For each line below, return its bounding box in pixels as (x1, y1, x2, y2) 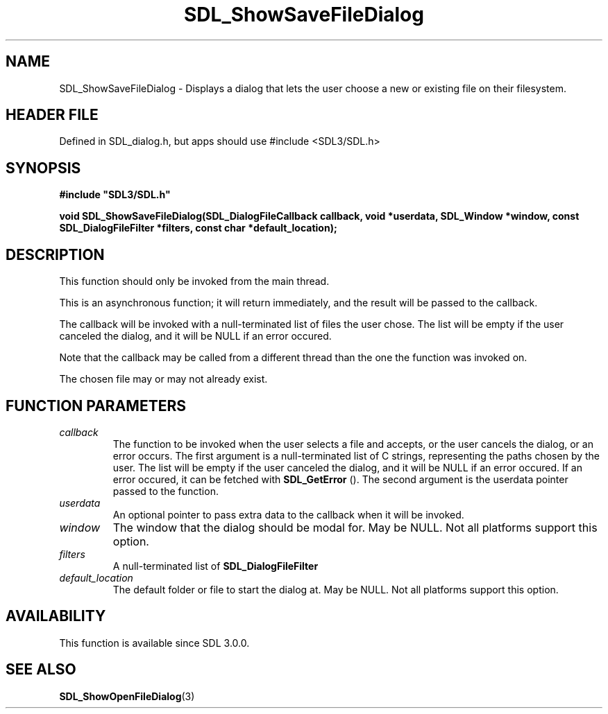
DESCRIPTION (6, 245, 105, 263)
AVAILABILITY (6, 607, 106, 625)
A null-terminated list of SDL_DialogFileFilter (112, 559, 319, 572)
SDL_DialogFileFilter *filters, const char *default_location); (59, 222, 337, 234)
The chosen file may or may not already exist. (59, 373, 268, 385)
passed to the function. (112, 485, 219, 497)
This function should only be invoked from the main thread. (59, 275, 330, 288)
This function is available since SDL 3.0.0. (59, 636, 250, 649)
